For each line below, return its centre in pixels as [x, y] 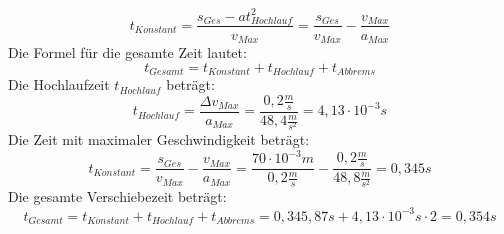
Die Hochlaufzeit [59, 84]
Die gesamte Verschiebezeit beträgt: [117, 196]
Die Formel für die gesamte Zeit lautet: [127, 52]
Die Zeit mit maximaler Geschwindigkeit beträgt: [159, 139]
